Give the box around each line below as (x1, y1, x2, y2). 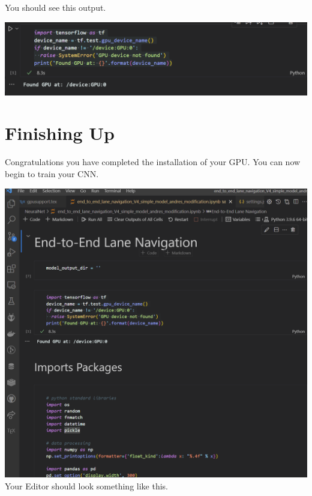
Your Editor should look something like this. (5, 479, 168, 492)
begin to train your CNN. (5, 167, 99, 180)
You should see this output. (5, 1, 106, 13)
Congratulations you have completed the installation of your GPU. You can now (5, 156, 301, 168)
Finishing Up (5, 121, 115, 145)
